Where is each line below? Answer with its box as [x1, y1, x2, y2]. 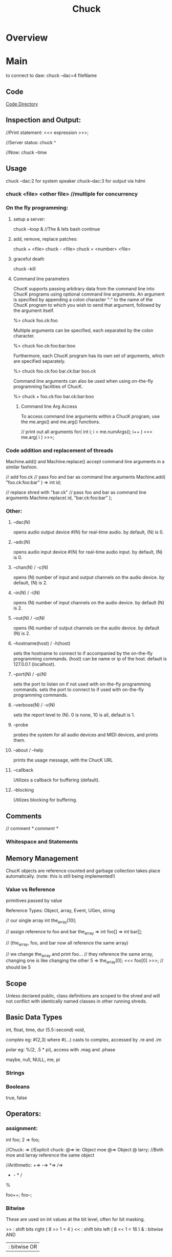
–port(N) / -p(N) [13, 671, 47, 677]
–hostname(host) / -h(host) [13, 640, 71, 646]
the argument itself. [13, 307, 54, 313]
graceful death [13, 256, 45, 262]
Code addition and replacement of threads [6, 447, 114, 454]
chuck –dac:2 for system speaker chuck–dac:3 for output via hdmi [6, 178, 145, 184]
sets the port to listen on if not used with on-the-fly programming [13, 681, 151, 688]
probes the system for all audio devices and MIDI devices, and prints [13, 732, 158, 738]
